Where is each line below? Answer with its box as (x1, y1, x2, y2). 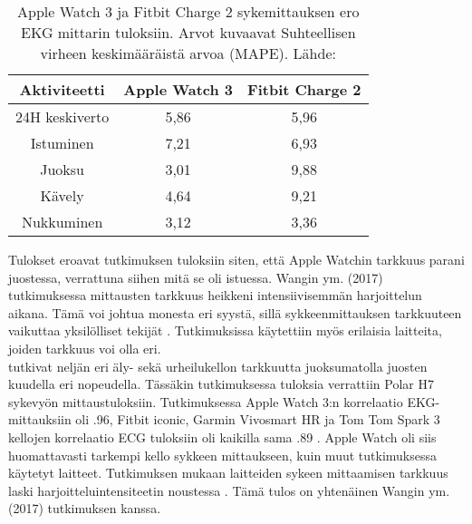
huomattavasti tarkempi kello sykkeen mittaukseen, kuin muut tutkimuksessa (8, 445, 437, 464)
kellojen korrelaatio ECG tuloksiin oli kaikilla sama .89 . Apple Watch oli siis (8, 427, 437, 446)
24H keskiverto (15, 106, 110, 127)
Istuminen (30, 132, 94, 153)
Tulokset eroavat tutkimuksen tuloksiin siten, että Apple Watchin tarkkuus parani (8, 250, 465, 268)
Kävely (40, 185, 84, 206)
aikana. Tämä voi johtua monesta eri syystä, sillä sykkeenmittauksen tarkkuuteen (8, 303, 462, 322)
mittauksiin (8, 410, 72, 429)
